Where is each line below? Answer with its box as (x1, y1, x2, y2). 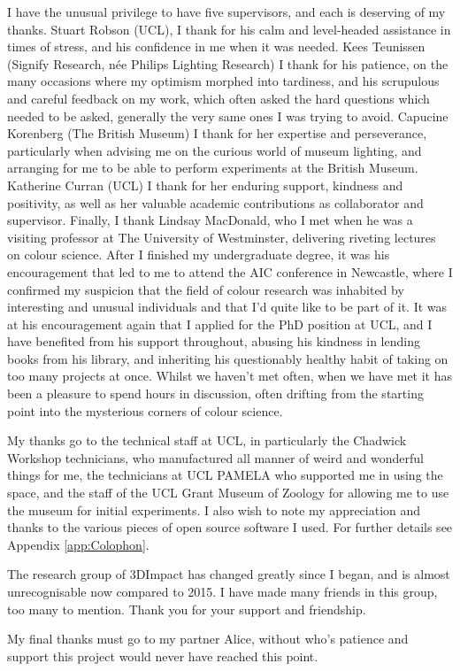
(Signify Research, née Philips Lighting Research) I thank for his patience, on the (7, 54, 448, 73)
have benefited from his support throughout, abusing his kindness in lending (7, 332, 420, 351)
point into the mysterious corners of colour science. (7, 401, 283, 420)
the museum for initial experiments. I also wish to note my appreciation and (7, 500, 421, 519)
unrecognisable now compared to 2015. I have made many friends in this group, (7, 582, 438, 600)
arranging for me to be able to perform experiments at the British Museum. (7, 158, 418, 177)
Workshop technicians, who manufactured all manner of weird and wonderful (7, 448, 424, 467)
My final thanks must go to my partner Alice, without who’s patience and (7, 629, 409, 648)
